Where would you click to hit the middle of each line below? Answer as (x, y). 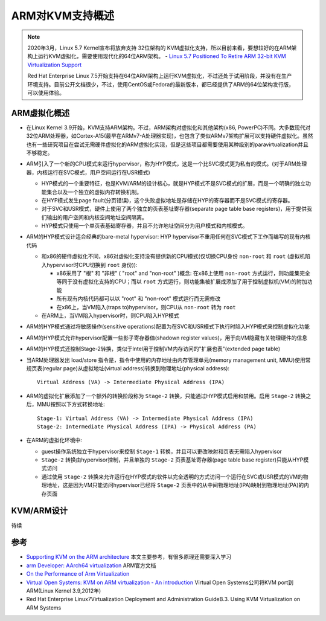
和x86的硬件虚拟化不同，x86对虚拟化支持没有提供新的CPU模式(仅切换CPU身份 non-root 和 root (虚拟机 (173, 256)
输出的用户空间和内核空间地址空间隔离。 (97, 217)
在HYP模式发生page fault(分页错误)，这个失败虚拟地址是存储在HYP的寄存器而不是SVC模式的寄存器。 (167, 200)
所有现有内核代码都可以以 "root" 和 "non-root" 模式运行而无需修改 (139, 298)
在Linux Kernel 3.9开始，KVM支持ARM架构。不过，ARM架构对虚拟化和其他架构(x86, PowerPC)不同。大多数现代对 (168, 127)
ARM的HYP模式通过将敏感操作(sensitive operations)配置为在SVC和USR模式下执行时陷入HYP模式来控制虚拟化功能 (168, 327)
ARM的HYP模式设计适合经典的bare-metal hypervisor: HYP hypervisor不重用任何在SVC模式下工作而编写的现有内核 (168, 237)
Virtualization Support (55, 65)
